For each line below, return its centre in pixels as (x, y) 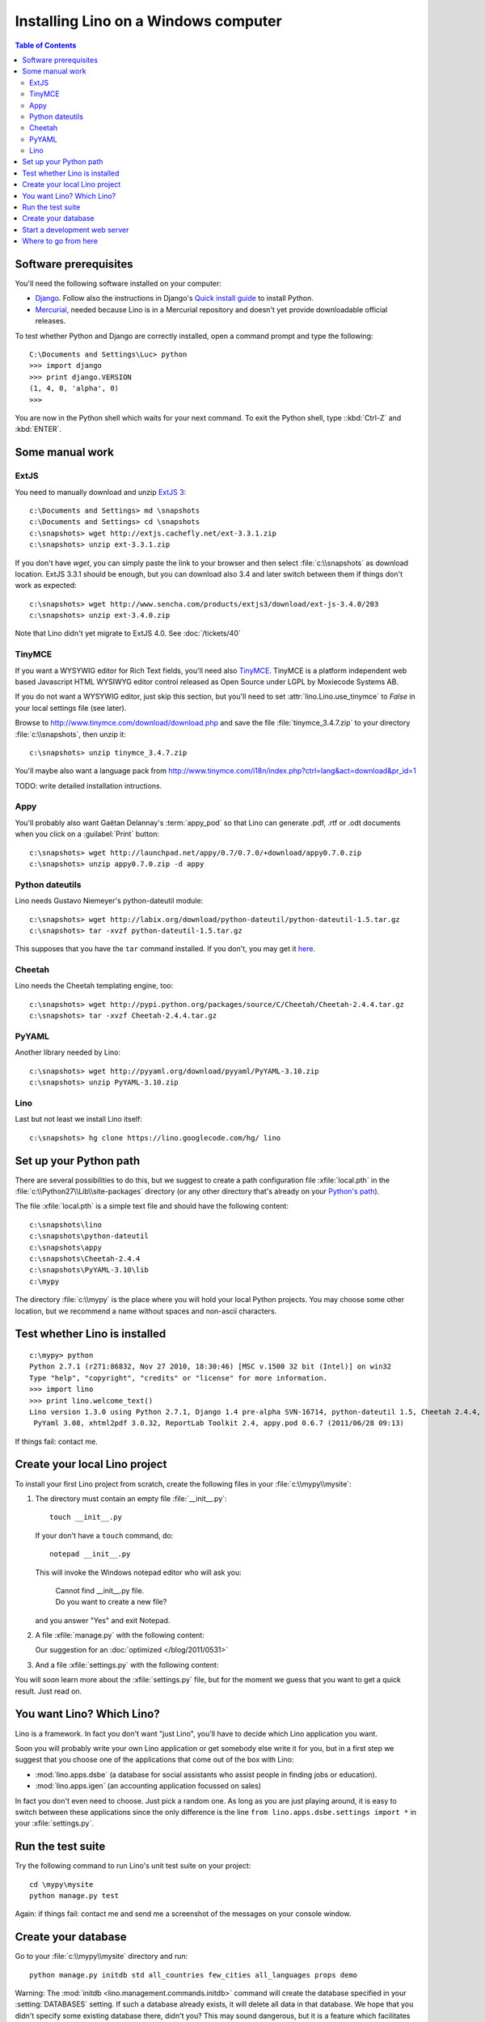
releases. (51, 321)
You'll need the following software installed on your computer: (118, 284)
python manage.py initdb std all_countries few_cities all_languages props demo (194, 1975)
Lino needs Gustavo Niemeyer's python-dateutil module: (109, 901)
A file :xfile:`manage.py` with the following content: (120, 1635)
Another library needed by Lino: (68, 1052)
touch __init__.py (86, 1517)
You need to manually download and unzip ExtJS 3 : (101, 492)
